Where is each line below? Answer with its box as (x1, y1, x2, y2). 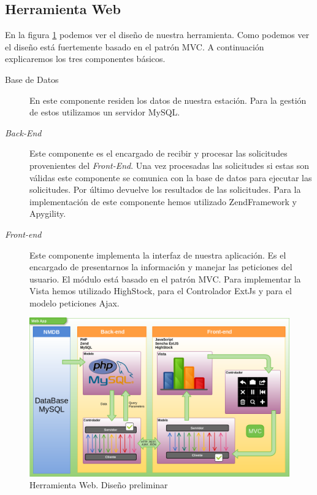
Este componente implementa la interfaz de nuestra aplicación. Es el (29, 248, 286, 261)
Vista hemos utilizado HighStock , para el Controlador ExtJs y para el (29, 284, 292, 297)
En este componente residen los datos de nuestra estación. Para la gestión (29, 93, 307, 106)
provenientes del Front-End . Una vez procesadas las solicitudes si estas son (29, 158, 310, 171)
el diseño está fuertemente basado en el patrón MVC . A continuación (5, 40, 264, 53)
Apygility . (29, 207, 66, 220)
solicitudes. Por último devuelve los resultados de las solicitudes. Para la (29, 183, 301, 196)
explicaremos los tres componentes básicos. (5, 52, 166, 65)
